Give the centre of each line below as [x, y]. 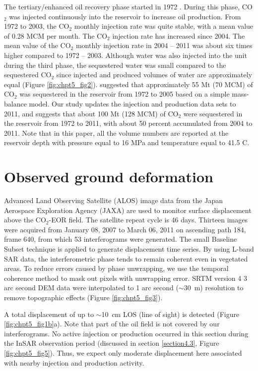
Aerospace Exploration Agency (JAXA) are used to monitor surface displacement [128, 210]
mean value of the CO [37, 45]
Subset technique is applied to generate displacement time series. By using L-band [129, 249]
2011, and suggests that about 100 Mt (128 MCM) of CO [91, 113]
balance [15, 103]
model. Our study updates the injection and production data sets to [132, 103]
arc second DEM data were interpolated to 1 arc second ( [91, 288]
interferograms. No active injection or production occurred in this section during [126, 333]
